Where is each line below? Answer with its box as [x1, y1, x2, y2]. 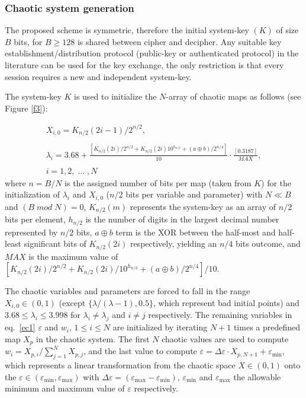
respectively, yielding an [130, 237, 217, 250]
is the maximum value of [28, 250, 118, 262]
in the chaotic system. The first [36, 332, 150, 345]
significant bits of [24, 237, 86, 250]
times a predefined [233, 321, 301, 333]
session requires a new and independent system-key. [5, 70, 192, 82]
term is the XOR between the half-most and [115, 225, 276, 238]
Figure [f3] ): [5, 101, 48, 114]
